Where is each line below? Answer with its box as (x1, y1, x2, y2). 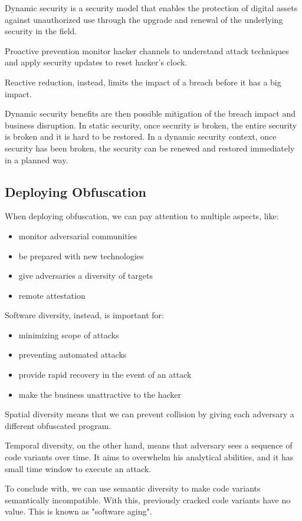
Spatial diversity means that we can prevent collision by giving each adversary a (5, 408, 294, 420)
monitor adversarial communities (18, 229, 137, 242)
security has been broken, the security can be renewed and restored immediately (5, 141, 295, 154)
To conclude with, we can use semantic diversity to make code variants (5, 482, 261, 494)
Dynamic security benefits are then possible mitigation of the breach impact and (5, 107, 296, 120)
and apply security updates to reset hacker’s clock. (5, 56, 188, 68)
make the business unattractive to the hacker (18, 388, 182, 400)
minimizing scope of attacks (18, 328, 119, 341)
